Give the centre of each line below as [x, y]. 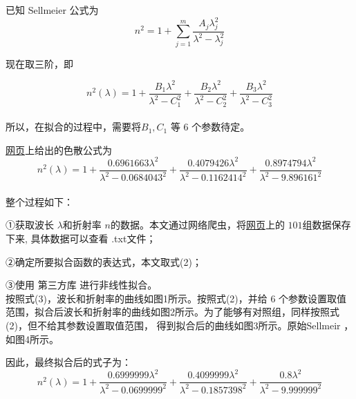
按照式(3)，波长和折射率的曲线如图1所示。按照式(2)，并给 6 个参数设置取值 [176, 298]
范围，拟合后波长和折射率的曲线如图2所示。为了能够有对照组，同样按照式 [172, 312]
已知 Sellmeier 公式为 [52, 10]
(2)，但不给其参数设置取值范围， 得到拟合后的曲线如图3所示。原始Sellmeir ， [180, 325]
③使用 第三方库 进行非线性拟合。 [82, 285]
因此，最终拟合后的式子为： [68, 362]
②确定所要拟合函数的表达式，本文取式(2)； [104, 261]
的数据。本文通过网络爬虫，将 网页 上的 [197, 225]
